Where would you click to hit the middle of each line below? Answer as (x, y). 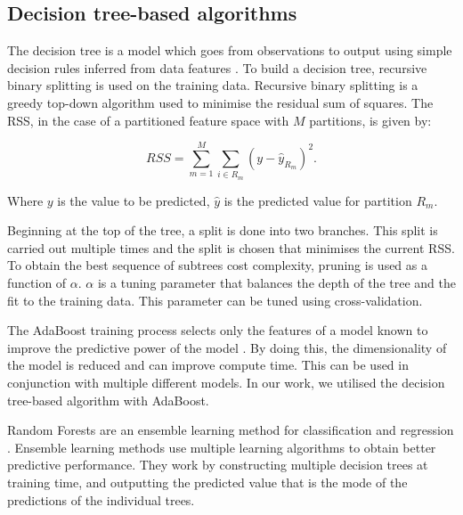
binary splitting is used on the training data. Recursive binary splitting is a (213, 85)
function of (37, 283)
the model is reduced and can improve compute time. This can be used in (208, 365)
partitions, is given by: (370, 120)
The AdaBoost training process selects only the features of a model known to (218, 330)
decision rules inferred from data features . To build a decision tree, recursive (217, 67)
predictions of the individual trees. (101, 499)
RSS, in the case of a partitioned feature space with (148, 120)
